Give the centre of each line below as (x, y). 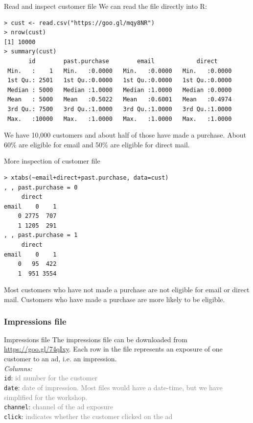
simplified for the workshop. (46, 397)
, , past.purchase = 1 (41, 235)
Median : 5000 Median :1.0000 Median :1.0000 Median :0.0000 (120, 90)
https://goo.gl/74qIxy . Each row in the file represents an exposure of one (113, 349)
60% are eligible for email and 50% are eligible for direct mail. (97, 144)
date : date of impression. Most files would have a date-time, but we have (113, 387)
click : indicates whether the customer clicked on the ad (88, 416)
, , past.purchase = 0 (41, 187)
